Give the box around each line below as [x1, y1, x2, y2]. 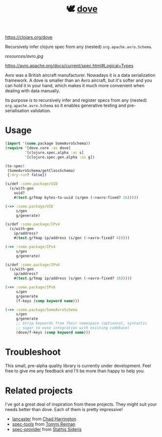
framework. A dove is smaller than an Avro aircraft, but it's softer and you [5, 77, 152, 83]
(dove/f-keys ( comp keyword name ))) [16, 330, 91, 335]
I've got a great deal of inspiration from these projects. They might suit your [5, 401, 157, 407]
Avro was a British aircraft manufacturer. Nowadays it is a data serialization [5, 72, 156, 78]
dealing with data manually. [5, 88, 60, 94]
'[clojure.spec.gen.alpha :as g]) [24, 155, 95, 160]
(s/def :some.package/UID [5, 182, 58, 186]
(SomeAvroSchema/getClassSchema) [7, 168, 76, 173]
